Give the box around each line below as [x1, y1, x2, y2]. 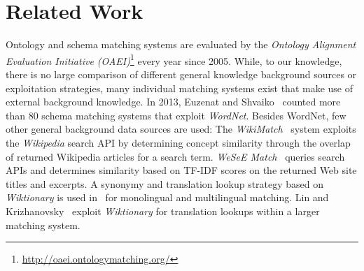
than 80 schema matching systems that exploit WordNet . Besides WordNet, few [6, 108, 346, 122]
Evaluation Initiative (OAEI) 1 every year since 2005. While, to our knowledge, [6, 51, 342, 68]
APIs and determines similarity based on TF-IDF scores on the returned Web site [6, 163, 357, 177]
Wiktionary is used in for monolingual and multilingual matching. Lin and [6, 190, 329, 205]
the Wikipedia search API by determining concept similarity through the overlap [6, 135, 351, 149]
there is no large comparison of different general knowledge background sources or [6, 66, 357, 81]
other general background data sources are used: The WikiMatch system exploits [6, 122, 356, 136]
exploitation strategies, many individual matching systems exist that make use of [6, 80, 353, 95]
